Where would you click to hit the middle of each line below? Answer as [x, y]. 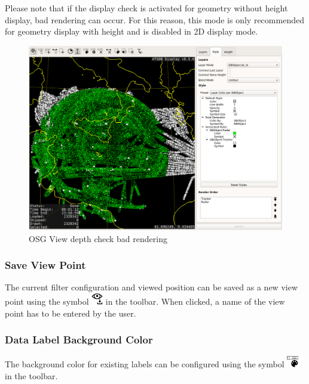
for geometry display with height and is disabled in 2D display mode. [131, 31]
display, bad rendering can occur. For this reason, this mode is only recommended [154, 19]
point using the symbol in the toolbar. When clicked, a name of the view [145, 301]
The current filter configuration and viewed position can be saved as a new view [151, 287]
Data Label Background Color [79, 340]
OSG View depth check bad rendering [98, 238]
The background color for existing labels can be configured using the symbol [145, 364]
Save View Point [45, 265]
